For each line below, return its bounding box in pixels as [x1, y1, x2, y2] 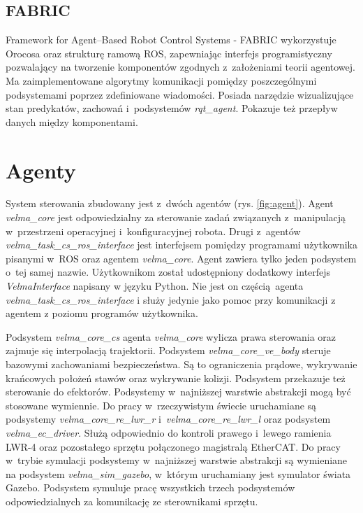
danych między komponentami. [6, 114, 138, 129]
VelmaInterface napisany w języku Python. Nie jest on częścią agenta [6, 279, 304, 293]
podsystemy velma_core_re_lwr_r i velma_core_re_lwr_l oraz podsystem [6, 412, 331, 426]
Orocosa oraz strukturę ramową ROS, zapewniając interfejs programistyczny [6, 45, 332, 60]
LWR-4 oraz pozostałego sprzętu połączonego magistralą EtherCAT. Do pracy [6, 439, 341, 454]
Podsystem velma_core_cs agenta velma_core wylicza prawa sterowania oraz [6, 329, 336, 344]
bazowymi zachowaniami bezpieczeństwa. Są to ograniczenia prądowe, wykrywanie [6, 357, 357, 372]
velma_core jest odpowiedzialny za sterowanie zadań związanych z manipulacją [6, 210, 346, 225]
